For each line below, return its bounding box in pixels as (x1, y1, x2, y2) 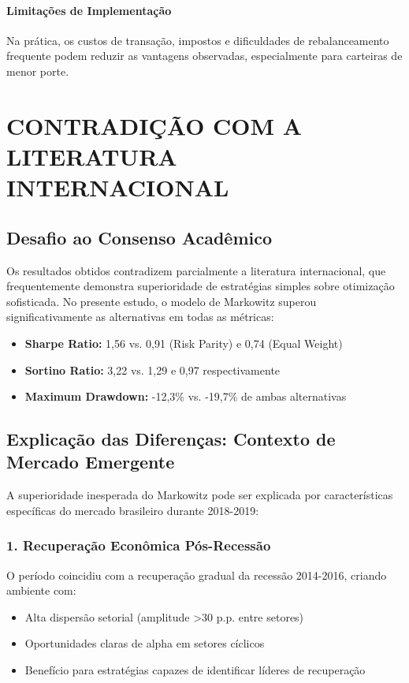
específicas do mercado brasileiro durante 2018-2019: (6, 502, 259, 518)
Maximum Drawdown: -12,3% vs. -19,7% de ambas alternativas (24, 388, 347, 405)
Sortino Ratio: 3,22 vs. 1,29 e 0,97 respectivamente (24, 361, 281, 378)
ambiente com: (6, 582, 76, 599)
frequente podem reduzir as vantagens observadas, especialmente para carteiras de (6, 47, 403, 64)
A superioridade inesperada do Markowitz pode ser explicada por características (6, 487, 393, 503)
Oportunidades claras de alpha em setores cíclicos (24, 635, 265, 651)
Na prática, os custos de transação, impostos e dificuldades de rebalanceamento (6, 32, 389, 48)
